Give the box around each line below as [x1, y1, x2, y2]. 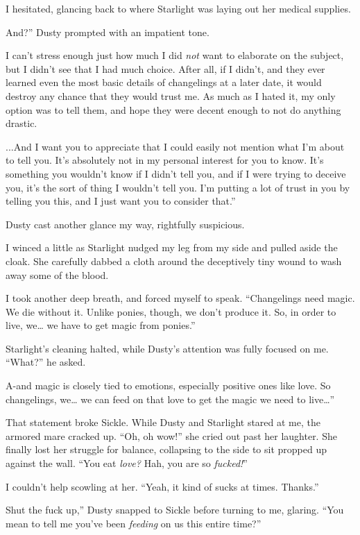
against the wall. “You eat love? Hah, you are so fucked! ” [6, 456, 248, 470]
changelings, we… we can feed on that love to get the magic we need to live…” [6, 391, 335, 406]
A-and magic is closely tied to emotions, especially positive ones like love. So [6, 378, 331, 393]
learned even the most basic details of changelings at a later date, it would [6, 75, 322, 90]
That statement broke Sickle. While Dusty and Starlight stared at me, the [6, 415, 320, 430]
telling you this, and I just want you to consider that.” [6, 194, 236, 208]
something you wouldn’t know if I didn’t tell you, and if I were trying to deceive [6, 166, 346, 180]
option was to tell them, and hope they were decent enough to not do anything [6, 102, 341, 117]
